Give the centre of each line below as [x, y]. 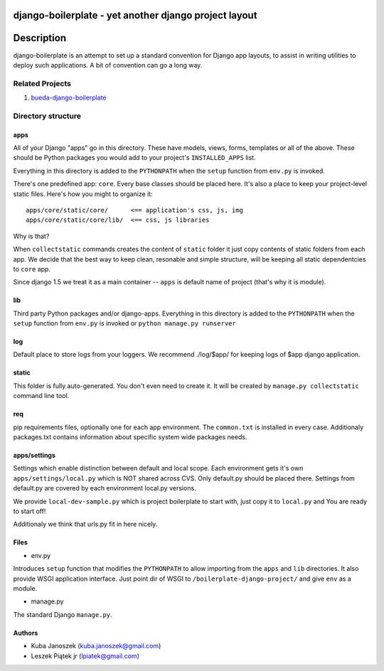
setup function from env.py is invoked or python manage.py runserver [124, 323]
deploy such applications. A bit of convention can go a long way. [108, 65]
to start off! [30, 511]
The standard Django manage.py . [63, 614]
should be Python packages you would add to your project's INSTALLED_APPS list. [134, 158]
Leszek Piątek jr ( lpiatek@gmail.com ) [85, 656]
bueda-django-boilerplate [69, 98]
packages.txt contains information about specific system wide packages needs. [130, 437]
